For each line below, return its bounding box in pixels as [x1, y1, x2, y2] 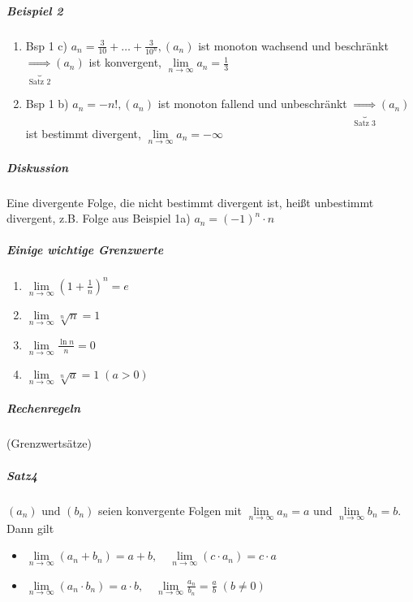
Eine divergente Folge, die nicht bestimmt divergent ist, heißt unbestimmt [6, 193, 374, 210]
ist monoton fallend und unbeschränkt [157, 95, 347, 112]
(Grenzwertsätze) [6, 435, 92, 452]
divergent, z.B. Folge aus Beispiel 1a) [6, 210, 191, 227]
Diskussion [6, 158, 69, 175]
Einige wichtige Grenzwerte [6, 241, 164, 258]
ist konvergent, [88, 54, 161, 71]
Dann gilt [6, 519, 54, 536]
